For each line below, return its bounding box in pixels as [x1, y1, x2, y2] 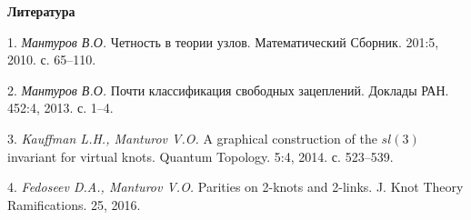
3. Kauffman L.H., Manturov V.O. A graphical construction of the [7, 128, 377, 147]
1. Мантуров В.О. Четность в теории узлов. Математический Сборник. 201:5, [7, 32, 439, 51]
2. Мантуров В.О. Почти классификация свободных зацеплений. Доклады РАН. [7, 80, 449, 99]
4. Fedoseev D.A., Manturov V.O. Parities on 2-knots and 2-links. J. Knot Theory [7, 177, 464, 196]
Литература [7, 2, 75, 20]
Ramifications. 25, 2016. [7, 195, 141, 214]
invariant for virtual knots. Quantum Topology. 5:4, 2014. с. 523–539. [7, 146, 394, 165]
